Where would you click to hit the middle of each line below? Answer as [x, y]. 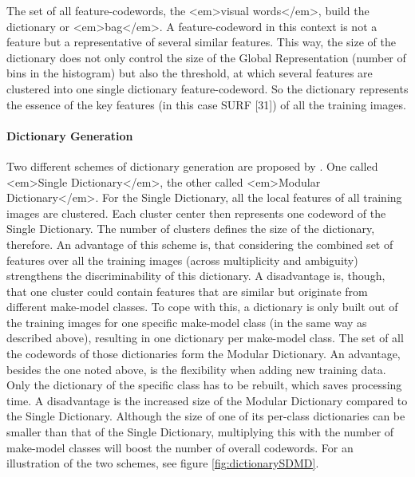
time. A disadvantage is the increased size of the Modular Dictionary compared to [207, 400]
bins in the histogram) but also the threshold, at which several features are [190, 73]
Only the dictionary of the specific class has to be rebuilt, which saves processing [204, 385]
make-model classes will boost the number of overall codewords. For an [180, 447]
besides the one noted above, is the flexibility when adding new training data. [196, 369]
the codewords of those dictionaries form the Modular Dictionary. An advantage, [204, 354]
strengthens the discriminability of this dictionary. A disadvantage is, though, [196, 276]
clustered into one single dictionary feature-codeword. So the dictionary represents [207, 88]
